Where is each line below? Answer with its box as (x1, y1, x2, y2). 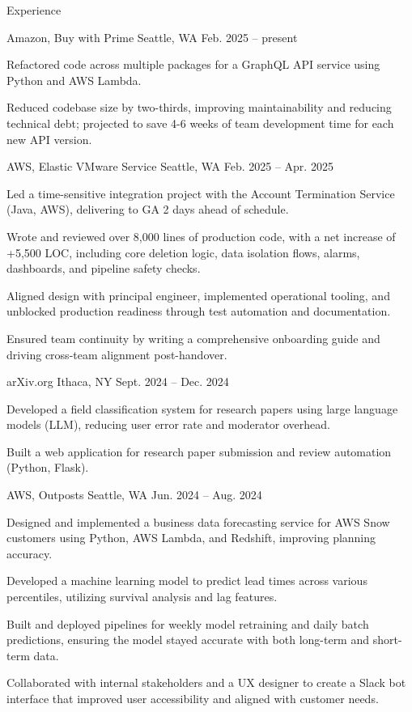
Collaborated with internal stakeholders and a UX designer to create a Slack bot (6, 674, 406, 691)
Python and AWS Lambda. (6, 71, 142, 88)
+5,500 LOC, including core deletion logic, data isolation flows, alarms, (6, 244, 360, 261)
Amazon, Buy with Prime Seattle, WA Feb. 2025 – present (6, 28, 298, 45)
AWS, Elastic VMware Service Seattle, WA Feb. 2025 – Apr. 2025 (6, 158, 333, 175)
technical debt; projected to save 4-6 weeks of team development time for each (6, 114, 394, 131)
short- (372, 631, 402, 648)
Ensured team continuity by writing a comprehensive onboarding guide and (6, 329, 380, 346)
